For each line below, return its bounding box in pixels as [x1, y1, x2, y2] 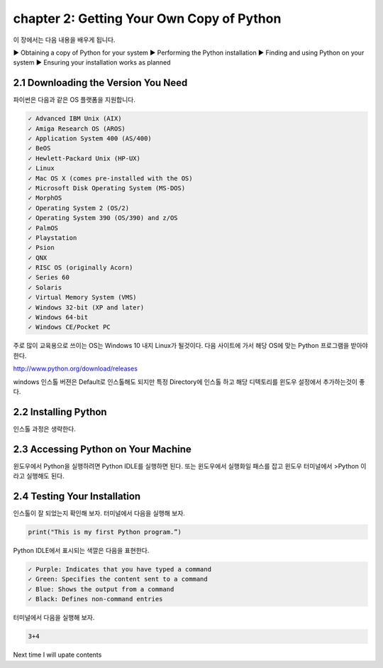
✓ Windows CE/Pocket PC [28, 323, 111, 332]
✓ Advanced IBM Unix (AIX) [28, 114, 122, 123]
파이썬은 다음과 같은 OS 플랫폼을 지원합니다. [13, 96, 136, 104]
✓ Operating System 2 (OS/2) [28, 204, 130, 212]
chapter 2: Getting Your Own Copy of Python [13, 11, 282, 26]
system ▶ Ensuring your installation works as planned [13, 58, 171, 67]
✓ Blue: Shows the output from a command [28, 585, 174, 593]
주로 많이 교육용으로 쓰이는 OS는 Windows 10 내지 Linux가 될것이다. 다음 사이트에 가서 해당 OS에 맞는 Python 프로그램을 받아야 [13, 341, 368, 350]
